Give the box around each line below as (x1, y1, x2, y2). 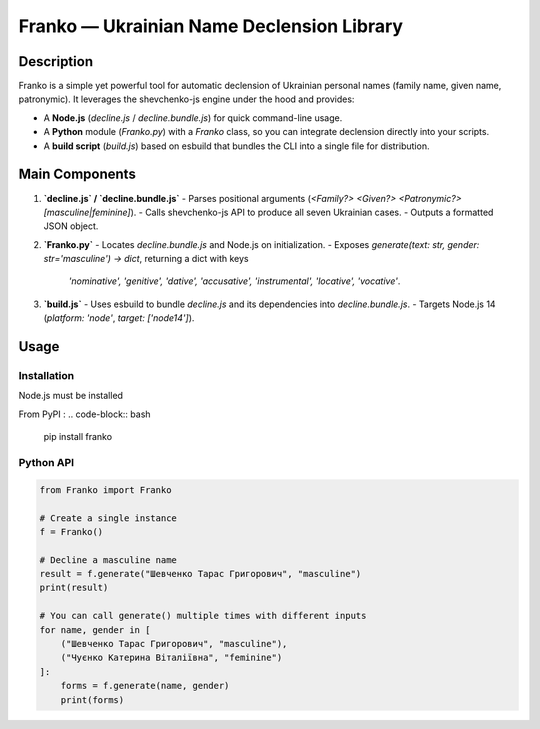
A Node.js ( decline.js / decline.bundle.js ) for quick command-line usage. (43, 111, 343, 124)
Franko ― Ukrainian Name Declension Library (18, 15, 404, 37)
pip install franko (43, 431, 113, 443)
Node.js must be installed (18, 390, 124, 402)
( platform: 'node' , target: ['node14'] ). (43, 312, 195, 324)
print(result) (39, 582, 109, 594)
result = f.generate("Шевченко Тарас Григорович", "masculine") (39, 568, 362, 580)
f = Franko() (39, 526, 104, 537)
